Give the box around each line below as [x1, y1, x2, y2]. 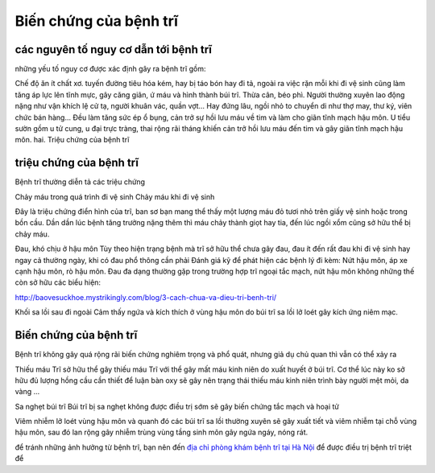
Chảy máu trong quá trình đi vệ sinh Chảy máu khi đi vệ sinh [14, 191, 215, 201]
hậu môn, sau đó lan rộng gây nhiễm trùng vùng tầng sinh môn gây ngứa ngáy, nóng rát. [14, 427, 309, 438]
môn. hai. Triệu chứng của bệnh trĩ [14, 135, 130, 145]
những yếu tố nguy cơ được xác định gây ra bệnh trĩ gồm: [14, 64, 206, 74]
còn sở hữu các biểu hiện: [14, 278, 101, 287]
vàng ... [14, 387, 40, 397]
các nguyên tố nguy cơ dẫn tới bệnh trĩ [14, 43, 213, 56]
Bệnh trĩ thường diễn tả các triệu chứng [14, 177, 145, 187]
